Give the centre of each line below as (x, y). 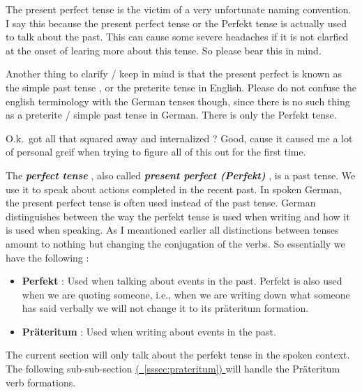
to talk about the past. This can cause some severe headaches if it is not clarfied (177, 37)
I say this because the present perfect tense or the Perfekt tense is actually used (176, 23)
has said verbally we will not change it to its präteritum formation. (165, 308)
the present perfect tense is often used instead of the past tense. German (161, 203)
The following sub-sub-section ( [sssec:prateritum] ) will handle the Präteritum (173, 369)
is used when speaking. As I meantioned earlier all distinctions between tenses (172, 230)
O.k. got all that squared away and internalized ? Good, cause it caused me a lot (179, 138)
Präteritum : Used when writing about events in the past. (149, 331)
